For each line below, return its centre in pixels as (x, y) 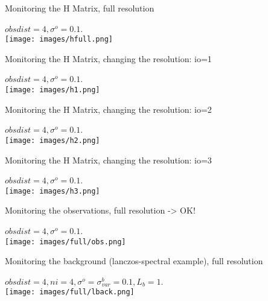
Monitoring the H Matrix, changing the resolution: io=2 (108, 109)
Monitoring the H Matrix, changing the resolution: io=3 (108, 160)
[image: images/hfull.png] (59, 40)
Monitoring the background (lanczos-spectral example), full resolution (134, 261)
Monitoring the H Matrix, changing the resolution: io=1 (108, 58)
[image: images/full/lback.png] (70, 292)
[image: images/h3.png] (53, 191)
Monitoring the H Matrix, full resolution (80, 8)
